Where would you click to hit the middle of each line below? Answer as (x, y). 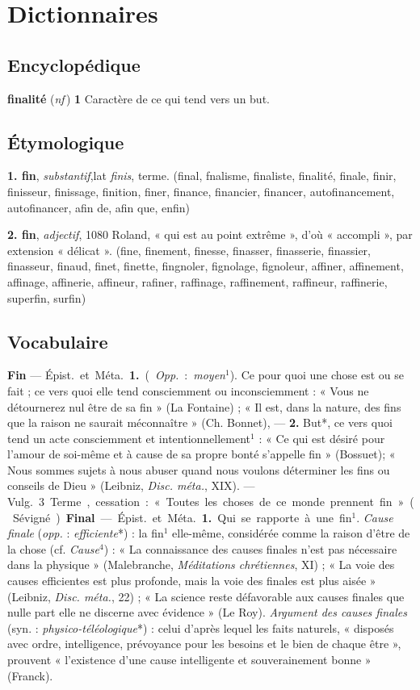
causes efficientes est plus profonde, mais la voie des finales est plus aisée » (192, 581)
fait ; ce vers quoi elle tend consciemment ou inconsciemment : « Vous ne (188, 390)
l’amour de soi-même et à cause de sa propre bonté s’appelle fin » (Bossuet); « (202, 454)
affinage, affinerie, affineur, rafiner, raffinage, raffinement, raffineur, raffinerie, (197, 281)
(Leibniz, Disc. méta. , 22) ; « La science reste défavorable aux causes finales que (206, 596)
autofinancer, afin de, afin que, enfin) (99, 207)
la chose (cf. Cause (53, 548)
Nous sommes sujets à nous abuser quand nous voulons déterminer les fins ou (199, 469)
